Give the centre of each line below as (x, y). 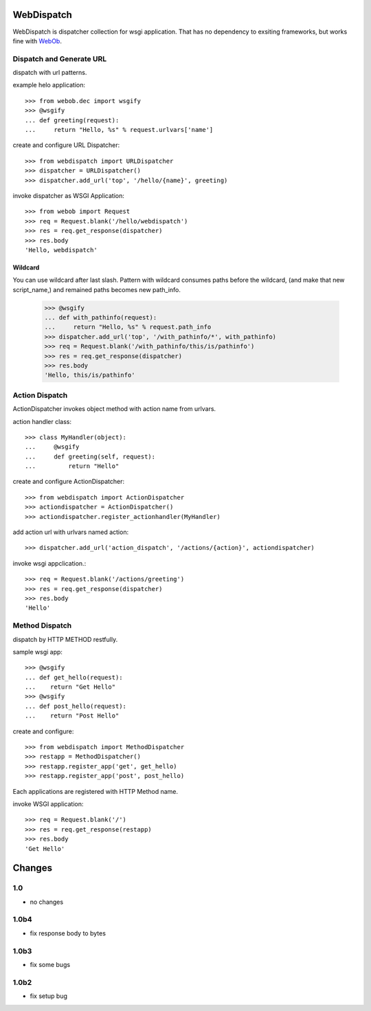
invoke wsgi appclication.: (49, 563)
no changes (47, 902)
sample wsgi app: (38, 652)
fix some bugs (50, 965)
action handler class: (42, 421)
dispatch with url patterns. (50, 73)
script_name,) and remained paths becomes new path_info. (97, 289)
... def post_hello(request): (76, 706)
